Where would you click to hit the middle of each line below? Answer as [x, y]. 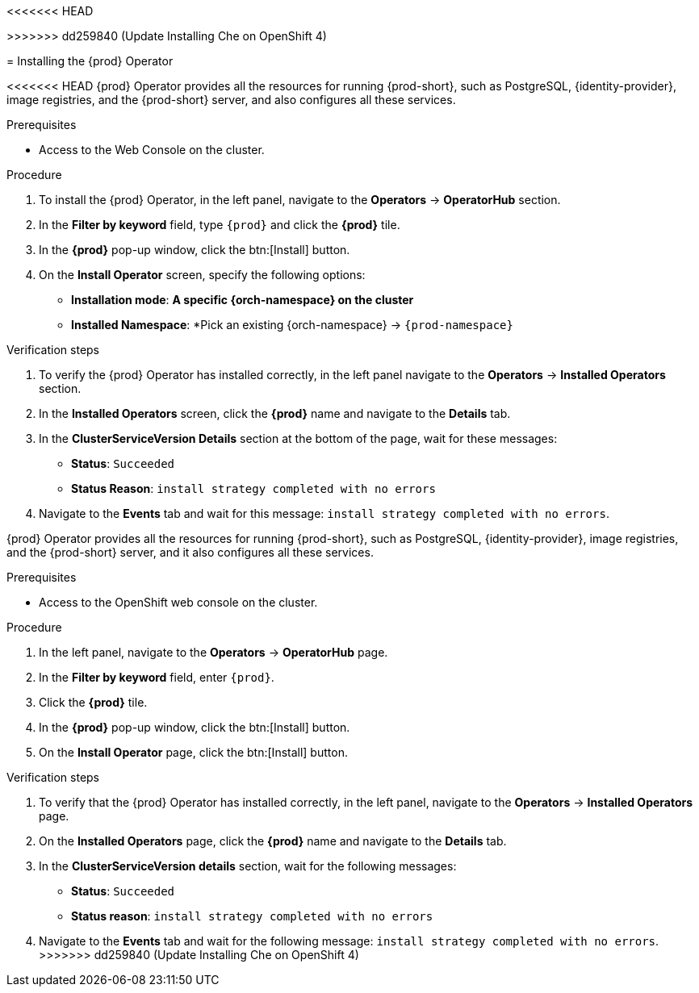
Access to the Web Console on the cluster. [152, 150]
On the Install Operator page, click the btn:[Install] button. [193, 752]
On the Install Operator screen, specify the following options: [202, 275]
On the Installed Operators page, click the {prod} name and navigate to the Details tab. [273, 841]
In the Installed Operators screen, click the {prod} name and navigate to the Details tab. [275, 413]
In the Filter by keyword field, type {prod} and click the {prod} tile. [220, 225]
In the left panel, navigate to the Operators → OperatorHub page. [213, 652]
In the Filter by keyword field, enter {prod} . [157, 677]
